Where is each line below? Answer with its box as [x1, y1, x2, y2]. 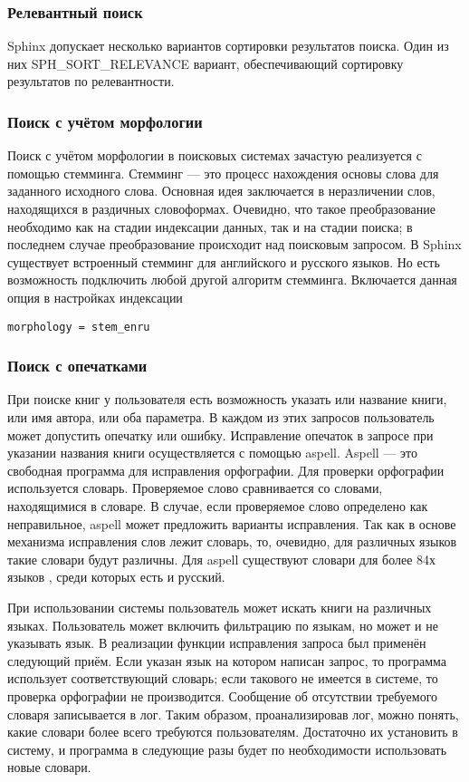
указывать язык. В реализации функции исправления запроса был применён [7, 633, 426, 652]
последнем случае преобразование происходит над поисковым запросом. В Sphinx [7, 235, 462, 254]
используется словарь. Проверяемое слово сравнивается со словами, [7, 478, 383, 497]
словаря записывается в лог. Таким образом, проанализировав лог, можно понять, [7, 704, 459, 723]
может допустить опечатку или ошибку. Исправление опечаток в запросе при [7, 425, 434, 444]
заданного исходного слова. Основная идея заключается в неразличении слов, [7, 181, 435, 200]
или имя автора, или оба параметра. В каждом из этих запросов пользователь [7, 408, 435, 427]
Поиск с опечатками [7, 354, 148, 377]
